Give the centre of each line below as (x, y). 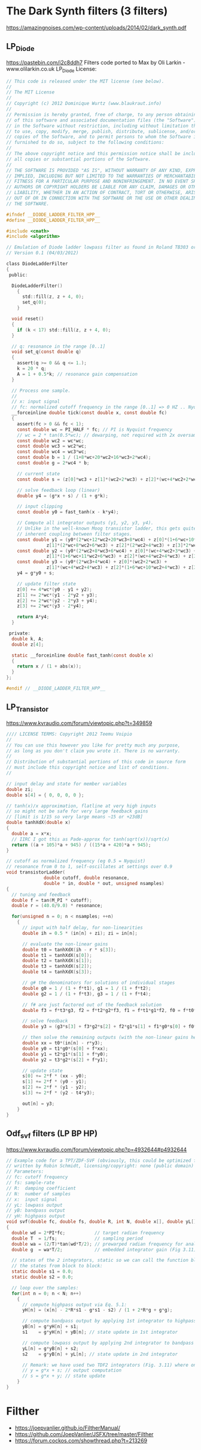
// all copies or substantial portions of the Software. (79, 159)
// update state (42, 1071)
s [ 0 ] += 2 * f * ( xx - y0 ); (54, 1076)
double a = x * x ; (32, 833)
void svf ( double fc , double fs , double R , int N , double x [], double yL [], (103, 1222)
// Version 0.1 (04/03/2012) (42, 253)
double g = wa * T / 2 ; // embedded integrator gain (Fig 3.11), (105, 1250)
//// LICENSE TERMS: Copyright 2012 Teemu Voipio (69, 734)
